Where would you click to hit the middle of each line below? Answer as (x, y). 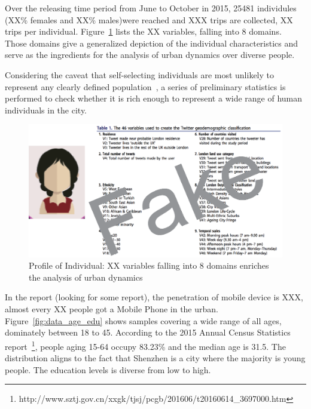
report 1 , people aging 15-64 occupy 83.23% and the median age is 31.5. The (145, 345)
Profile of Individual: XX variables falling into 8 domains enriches (149, 265)
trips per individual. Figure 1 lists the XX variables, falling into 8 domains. (143, 31)
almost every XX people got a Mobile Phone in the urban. (112, 309)
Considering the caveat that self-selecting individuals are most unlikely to (140, 74)
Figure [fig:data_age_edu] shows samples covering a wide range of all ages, (143, 320)
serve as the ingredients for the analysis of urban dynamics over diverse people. (150, 55)
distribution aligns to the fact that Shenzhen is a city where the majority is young (155, 358)
